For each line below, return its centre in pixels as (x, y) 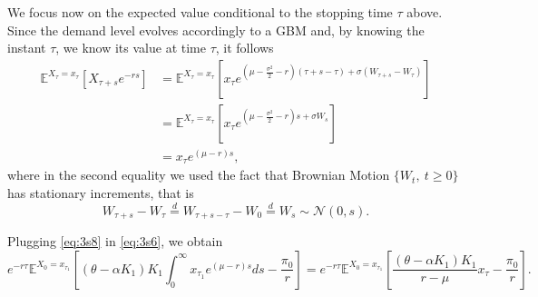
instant (27, 48)
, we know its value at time (131, 48)
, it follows (245, 48)
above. (425, 12)
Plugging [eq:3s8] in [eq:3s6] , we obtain (115, 241)
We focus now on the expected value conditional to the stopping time (200, 12)
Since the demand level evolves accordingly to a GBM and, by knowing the (216, 30)
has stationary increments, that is (101, 192)
